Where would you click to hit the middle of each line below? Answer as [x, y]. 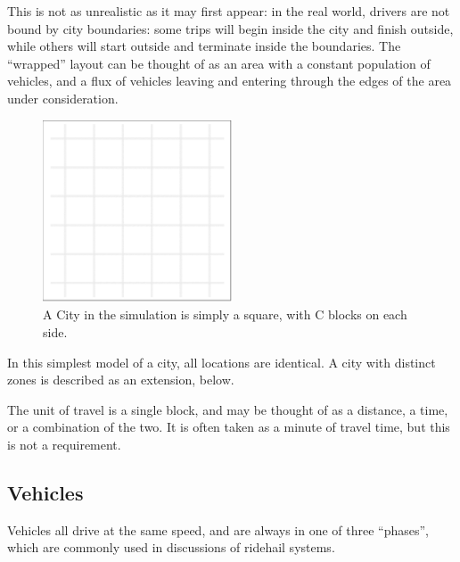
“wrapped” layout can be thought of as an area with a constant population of [219, 63]
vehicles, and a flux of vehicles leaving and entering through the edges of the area [230, 81]
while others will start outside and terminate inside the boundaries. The [204, 46]
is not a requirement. [64, 445]
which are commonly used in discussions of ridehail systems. [171, 547]
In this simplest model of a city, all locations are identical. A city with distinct [222, 362]
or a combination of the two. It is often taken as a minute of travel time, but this [229, 427]
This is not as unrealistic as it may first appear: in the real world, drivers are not [229, 11]
